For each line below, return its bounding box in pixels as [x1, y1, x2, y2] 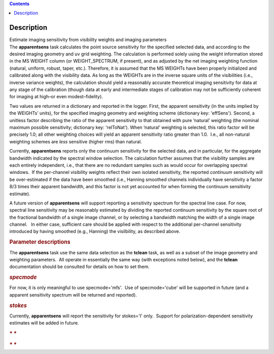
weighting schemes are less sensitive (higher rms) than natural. [9, 138, 142, 144]
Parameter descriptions [9, 239, 71, 246]
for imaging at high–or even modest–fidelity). [9, 94, 104, 100]
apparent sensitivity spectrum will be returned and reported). [9, 291, 137, 298]
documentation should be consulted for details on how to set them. [9, 263, 150, 270]
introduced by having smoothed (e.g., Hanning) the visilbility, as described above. [9, 228, 181, 234]
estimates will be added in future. [9, 320, 79, 326]
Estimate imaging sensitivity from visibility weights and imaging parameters [9, 37, 167, 43]
